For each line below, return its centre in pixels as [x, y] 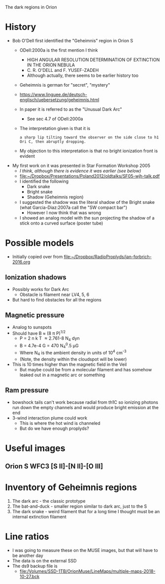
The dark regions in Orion [31, 7]
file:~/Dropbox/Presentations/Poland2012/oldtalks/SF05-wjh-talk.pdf [90, 176]
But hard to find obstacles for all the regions [57, 299]
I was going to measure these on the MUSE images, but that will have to [85, 551]
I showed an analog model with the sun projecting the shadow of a [87, 218]
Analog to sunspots [32, 327]
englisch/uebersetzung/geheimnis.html [59, 99]
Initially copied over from [37, 257]
